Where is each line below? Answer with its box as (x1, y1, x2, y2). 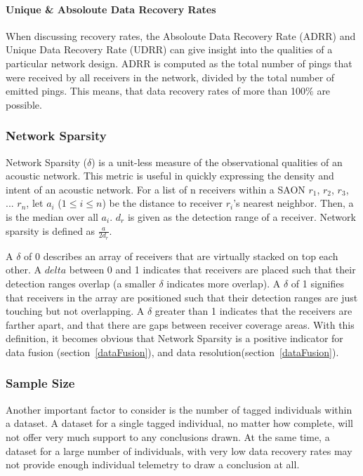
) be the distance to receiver (102, 196, 223, 210)
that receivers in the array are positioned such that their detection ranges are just (6, 290, 358, 304)
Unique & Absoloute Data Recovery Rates (6, 1, 216, 16)
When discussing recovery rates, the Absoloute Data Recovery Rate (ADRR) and (6, 28, 356, 43)
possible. (6, 97, 42, 111)
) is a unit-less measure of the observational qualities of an (91, 154, 343, 169)
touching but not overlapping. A (6, 304, 145, 318)
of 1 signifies (291, 276, 344, 290)
